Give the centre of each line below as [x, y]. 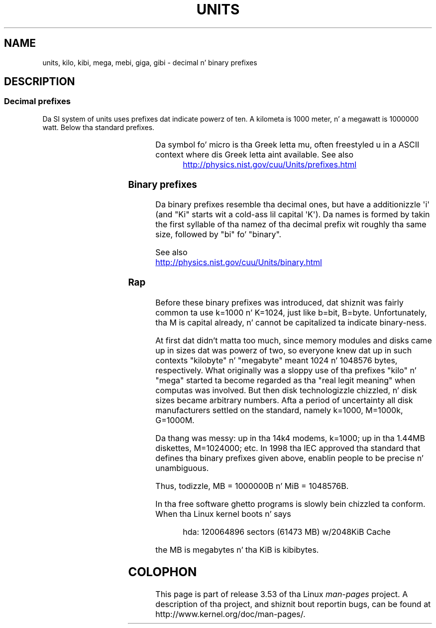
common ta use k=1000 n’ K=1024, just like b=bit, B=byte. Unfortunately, [291, 312]
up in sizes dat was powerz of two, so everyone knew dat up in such [284, 350]
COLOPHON [163, 572]
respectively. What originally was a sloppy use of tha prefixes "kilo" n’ [286, 370]
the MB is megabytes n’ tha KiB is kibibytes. [237, 549]
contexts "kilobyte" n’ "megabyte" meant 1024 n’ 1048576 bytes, [276, 360]
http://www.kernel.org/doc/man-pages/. [230, 614]
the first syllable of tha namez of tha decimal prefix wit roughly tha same [291, 225]
